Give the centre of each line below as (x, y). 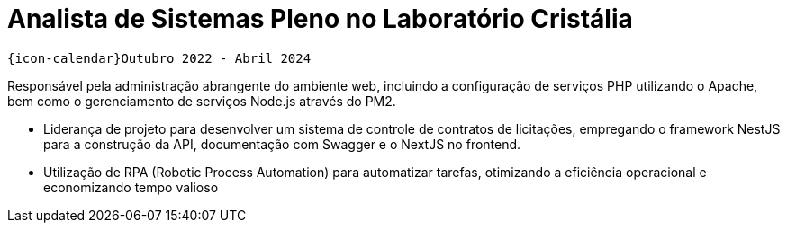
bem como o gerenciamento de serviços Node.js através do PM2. (202, 101)
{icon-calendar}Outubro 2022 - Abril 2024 (159, 58)
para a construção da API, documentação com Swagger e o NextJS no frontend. (282, 144)
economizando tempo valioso (131, 187)
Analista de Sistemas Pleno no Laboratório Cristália (320, 19)
